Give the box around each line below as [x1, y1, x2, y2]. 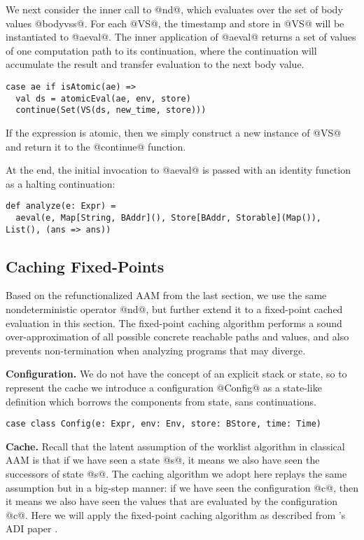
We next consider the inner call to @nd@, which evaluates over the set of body [6, 2, 343, 16]
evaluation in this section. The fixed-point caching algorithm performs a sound [6, 315, 342, 330]
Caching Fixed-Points [6, 255, 164, 277]
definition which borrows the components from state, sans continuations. [6, 394, 316, 408]
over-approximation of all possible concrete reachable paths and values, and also [6, 329, 349, 344]
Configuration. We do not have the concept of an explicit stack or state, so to [6, 366, 347, 381]
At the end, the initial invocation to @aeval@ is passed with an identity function [6, 162, 351, 177]
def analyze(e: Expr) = [6, 201, 116, 212]
